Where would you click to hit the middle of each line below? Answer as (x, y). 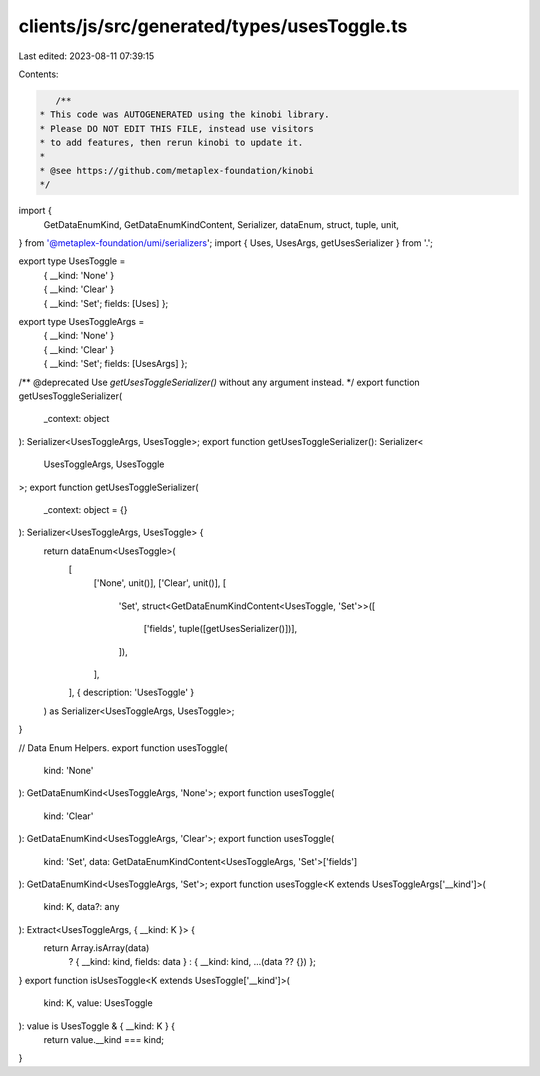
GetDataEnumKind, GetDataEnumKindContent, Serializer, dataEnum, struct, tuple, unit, (221, 224)
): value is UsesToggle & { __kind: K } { (96, 1026)
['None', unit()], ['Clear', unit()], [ (160, 583)
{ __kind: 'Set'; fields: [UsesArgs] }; (115, 364)
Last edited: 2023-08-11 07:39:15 (86, 56)
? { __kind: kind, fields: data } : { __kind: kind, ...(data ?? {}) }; (192, 962)
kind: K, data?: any (81, 907)
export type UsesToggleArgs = (81, 321)
